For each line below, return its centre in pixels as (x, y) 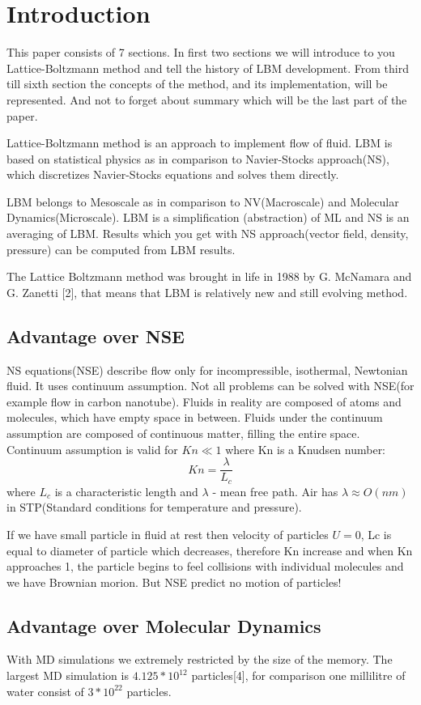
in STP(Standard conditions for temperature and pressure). (154, 507)
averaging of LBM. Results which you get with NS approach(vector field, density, (208, 234)
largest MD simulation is (68, 675)
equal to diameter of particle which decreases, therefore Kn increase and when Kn (210, 550)
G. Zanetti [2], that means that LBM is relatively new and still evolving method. (207, 292)
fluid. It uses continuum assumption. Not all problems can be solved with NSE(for (210, 386)
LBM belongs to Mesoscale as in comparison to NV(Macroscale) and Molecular (203, 201)
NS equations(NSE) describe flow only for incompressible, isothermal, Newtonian (207, 369)
